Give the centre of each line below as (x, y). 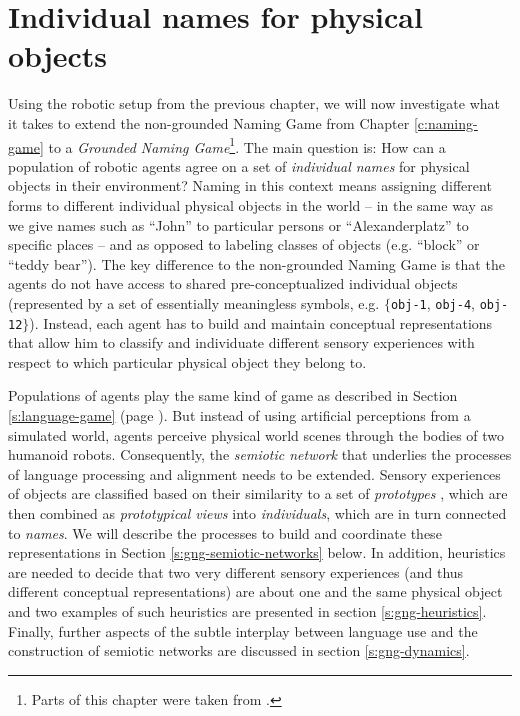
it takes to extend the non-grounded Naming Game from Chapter (209, 122)
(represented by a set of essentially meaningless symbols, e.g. (194, 302)
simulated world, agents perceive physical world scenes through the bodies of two (256, 434)
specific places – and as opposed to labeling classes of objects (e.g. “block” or (244, 244)
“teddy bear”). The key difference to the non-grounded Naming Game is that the (256, 263)
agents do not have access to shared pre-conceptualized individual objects (233, 283)
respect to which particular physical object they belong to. (187, 361)
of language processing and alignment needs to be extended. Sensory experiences (254, 473)
